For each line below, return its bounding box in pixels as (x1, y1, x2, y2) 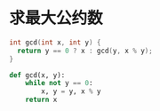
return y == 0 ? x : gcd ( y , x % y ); (17, 46, 153, 55)
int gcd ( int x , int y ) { (9, 37, 101, 47)
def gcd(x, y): (9, 70, 66, 80)
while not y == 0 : (25, 79, 93, 88)
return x (25, 95, 58, 105)
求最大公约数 (9, 8, 104, 28)
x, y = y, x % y (41, 87, 101, 96)
